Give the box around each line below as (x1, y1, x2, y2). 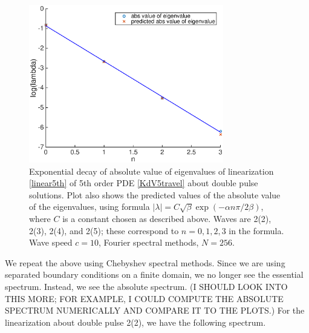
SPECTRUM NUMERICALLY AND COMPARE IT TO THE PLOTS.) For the (5, 304, 305, 317)
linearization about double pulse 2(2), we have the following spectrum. (5, 315, 266, 328)
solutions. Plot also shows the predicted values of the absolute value (29, 188, 281, 201)
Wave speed (29, 236, 73, 249)
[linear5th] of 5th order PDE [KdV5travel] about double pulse (29, 177, 258, 189)
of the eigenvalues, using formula (29, 200, 150, 213)
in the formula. (229, 224, 284, 237)
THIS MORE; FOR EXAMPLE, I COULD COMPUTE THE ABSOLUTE (5, 292, 284, 304)
